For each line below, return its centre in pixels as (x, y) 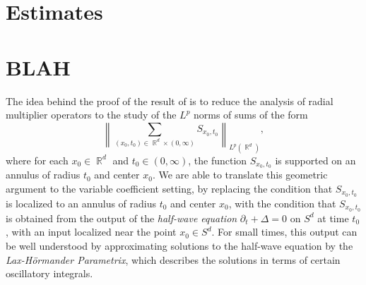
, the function (218, 160)
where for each (37, 160)
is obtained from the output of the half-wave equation (122, 218)
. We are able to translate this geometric (240, 175)
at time (333, 218)
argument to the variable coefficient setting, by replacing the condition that (169, 188)
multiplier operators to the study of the (91, 115)
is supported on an (315, 160)
